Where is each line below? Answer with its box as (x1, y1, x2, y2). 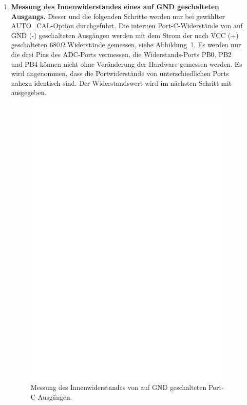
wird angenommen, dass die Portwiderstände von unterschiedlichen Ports (11, 68, 229, 78)
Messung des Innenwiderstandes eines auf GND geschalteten (11, 1, 219, 11)
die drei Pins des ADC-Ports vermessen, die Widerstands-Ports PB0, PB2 (11, 49, 232, 59)
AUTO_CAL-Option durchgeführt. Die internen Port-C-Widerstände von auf (11, 20, 243, 31)
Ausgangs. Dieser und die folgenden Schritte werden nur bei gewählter (11, 11, 225, 21)
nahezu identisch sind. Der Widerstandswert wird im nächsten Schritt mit (11, 77, 232, 88)
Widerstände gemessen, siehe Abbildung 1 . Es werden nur (67, 39, 241, 50)
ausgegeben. (11, 87, 47, 97)
